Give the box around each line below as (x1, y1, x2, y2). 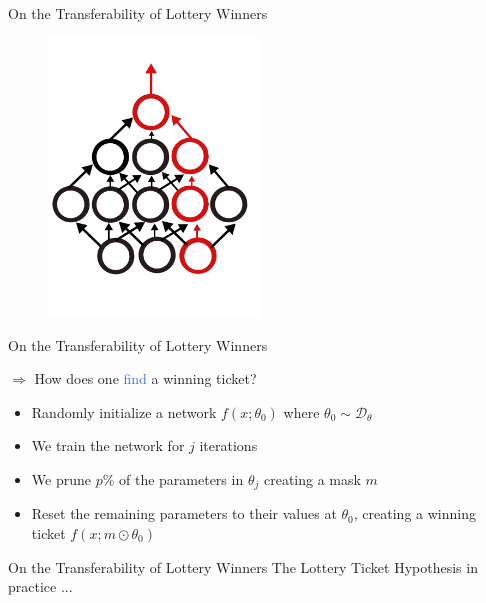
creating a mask (263, 468, 361, 489)
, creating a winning (353, 503, 476, 524)
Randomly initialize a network (31, 401, 217, 422)
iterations (199, 435, 258, 456)
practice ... (8, 576, 73, 597)
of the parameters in (119, 468, 244, 489)
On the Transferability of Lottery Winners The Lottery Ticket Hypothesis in (8, 556, 478, 577)
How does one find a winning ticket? (34, 368, 257, 389)
